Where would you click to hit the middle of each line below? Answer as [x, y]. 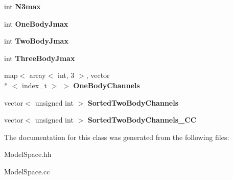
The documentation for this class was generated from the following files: [117, 137]
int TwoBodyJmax [36, 41]
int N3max [22, 6]
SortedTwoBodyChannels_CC [142, 120]
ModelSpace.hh [28, 154]
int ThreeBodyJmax [40, 58]
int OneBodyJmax [36, 23]
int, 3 [66, 75]
